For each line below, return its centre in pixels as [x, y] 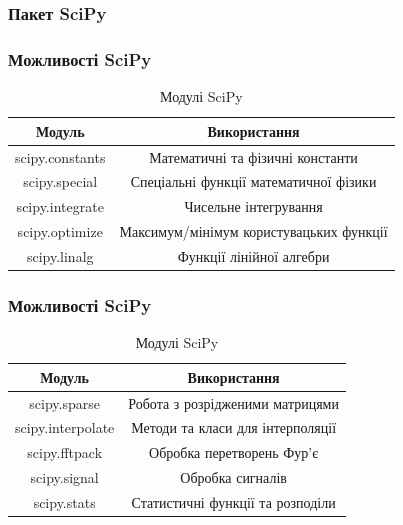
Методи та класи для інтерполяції [234, 427]
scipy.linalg [60, 255]
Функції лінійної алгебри [253, 255]
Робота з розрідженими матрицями [233, 402]
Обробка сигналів [233, 477]
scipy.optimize [60, 231]
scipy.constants [60, 156]
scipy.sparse [64, 402]
